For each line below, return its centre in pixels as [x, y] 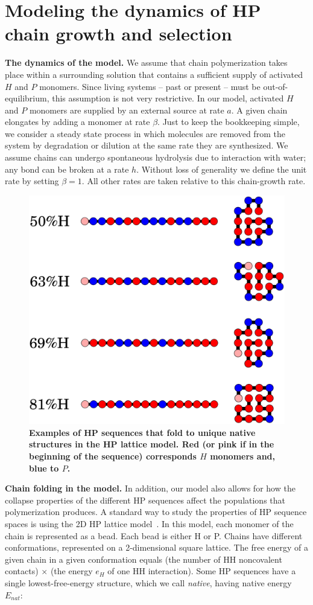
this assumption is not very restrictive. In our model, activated [168, 98]
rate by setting [32, 181]
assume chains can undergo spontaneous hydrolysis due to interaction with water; [156, 157]
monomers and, [242, 456]
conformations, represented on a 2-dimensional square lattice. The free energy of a [156, 547]
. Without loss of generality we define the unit [222, 169]
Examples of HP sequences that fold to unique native [142, 432]
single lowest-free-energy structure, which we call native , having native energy [148, 583]
